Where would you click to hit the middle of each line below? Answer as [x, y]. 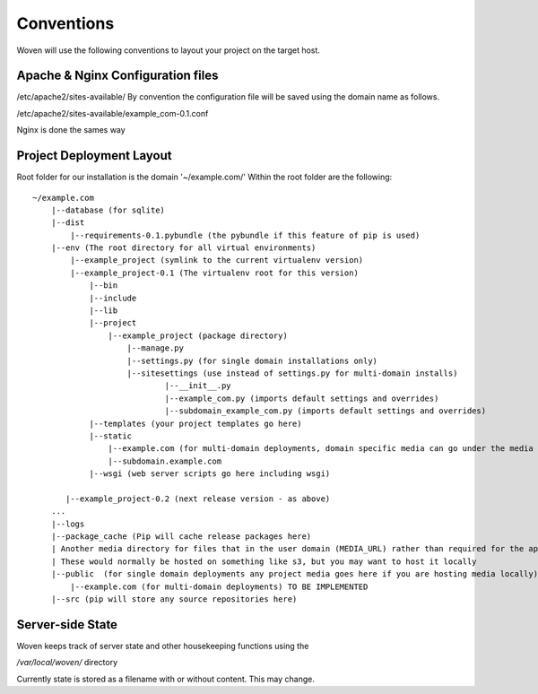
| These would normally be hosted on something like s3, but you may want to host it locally [264, 561]
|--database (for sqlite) [108, 210]
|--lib [104, 311]
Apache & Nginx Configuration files [117, 76]
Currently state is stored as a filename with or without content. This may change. [166, 679]
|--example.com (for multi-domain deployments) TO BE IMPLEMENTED [219, 586]
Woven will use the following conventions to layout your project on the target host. [168, 50]
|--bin [104, 286]
